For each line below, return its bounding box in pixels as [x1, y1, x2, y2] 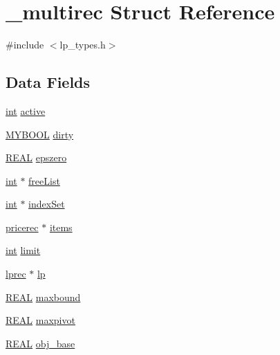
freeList [28, 173, 60, 188]
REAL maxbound [6, 289, 81, 304]
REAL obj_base [6, 336, 75, 350]
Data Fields [6, 71, 91, 93]
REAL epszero [6, 150, 67, 165]
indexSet [28, 197, 65, 211]
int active [6, 103, 46, 118]
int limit [6, 243, 41, 257]
